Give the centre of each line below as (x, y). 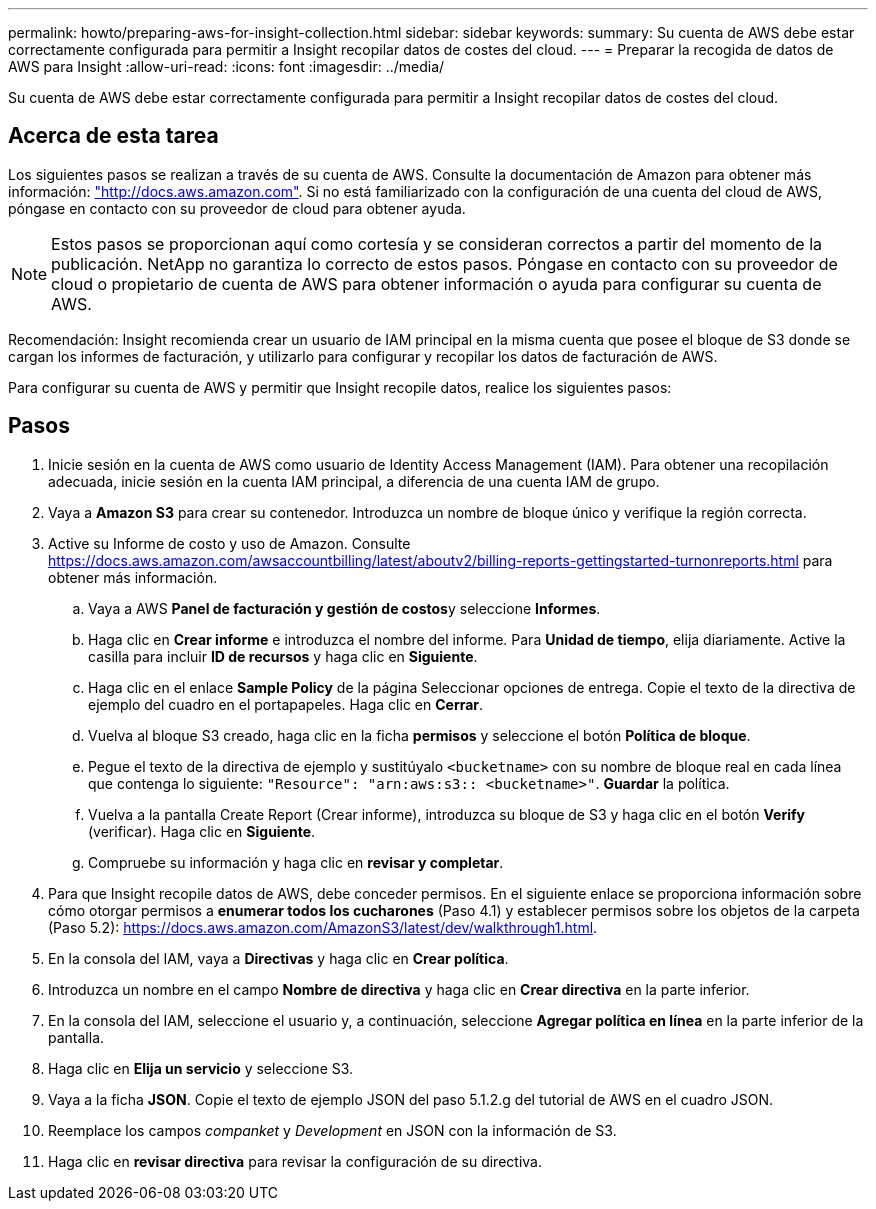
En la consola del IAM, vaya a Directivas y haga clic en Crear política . (278, 958)
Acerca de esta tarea (113, 136)
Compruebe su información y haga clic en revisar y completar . (296, 862)
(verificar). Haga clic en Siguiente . (202, 831)
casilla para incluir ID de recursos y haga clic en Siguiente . (283, 656)
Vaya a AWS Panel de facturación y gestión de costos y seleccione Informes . (344, 608)
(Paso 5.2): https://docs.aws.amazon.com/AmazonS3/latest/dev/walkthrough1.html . (323, 927)
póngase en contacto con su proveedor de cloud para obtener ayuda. (237, 208)
